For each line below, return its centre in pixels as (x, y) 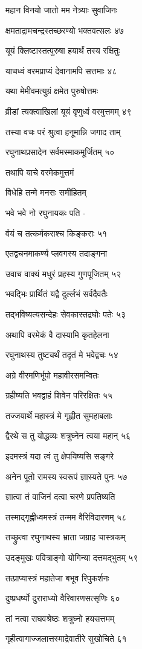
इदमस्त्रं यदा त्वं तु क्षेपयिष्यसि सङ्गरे (60, 456)
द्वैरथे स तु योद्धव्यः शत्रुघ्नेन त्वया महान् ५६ (68, 436)
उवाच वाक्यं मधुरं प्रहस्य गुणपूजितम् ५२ (63, 273)
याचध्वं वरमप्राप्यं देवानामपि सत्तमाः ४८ (61, 70)
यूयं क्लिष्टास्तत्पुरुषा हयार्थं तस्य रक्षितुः (63, 50)
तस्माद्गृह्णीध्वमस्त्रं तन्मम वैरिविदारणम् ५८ (66, 516)
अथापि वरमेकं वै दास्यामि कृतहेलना (57, 334)
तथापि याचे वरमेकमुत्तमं (40, 172)
